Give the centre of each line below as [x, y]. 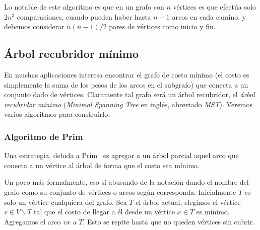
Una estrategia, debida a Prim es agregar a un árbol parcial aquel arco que [121, 155]
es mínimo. [213, 212]
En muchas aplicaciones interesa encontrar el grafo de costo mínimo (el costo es [127, 74]
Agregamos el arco [32, 221]
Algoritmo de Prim [44, 136]
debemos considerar [34, 26]
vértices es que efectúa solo [214, 7]
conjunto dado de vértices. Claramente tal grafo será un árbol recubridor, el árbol [129, 94]
